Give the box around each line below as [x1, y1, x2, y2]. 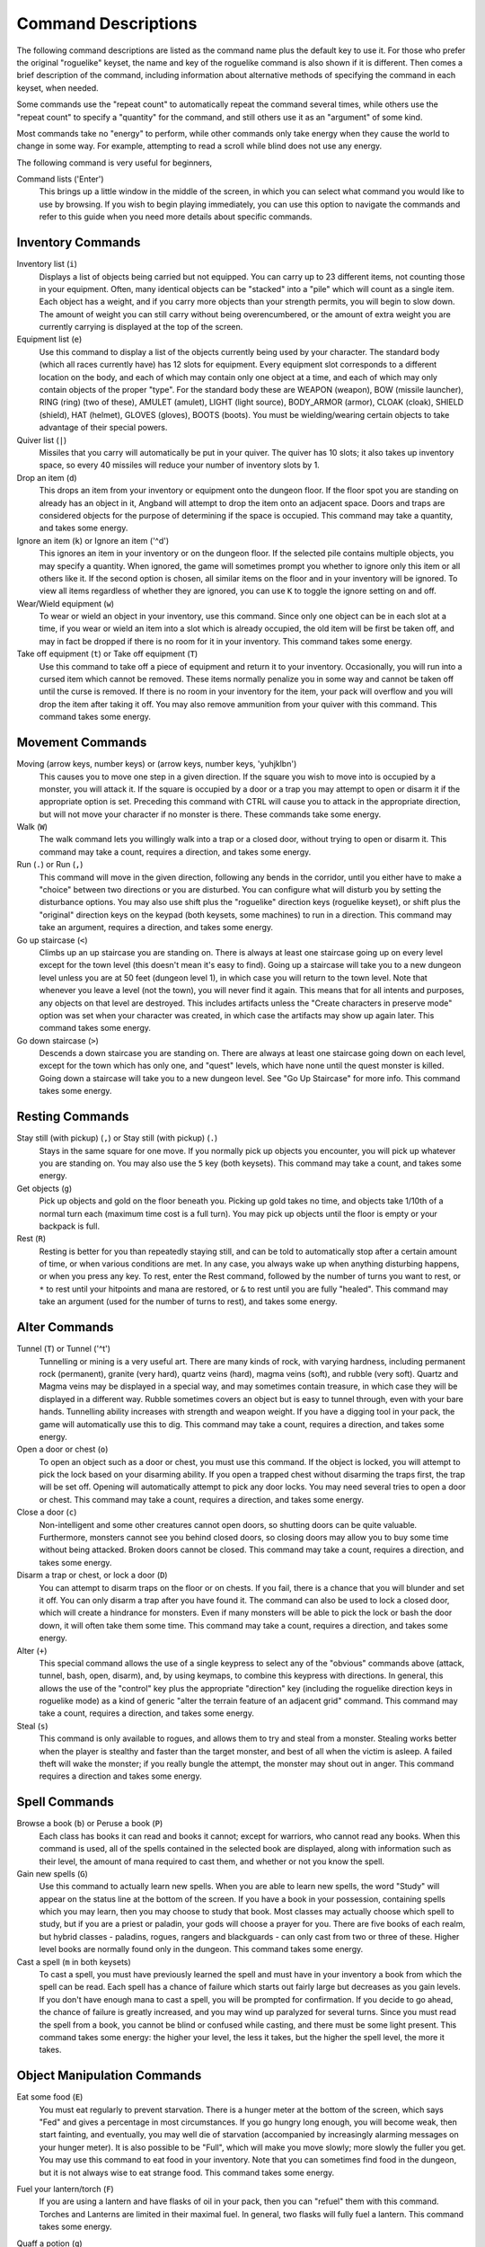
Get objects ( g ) [16, 1183, 73, 1194]
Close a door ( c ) [16, 1506, 77, 1518]
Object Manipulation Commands [16, 2068, 202, 2083]
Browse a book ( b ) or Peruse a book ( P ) [16, 1818, 163, 1829]
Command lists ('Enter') [16, 173, 104, 184]
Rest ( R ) [16, 1233, 47, 1244]
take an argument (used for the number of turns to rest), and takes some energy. [39, 1296, 338, 1307]
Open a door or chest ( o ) [16, 1443, 109, 1455]
